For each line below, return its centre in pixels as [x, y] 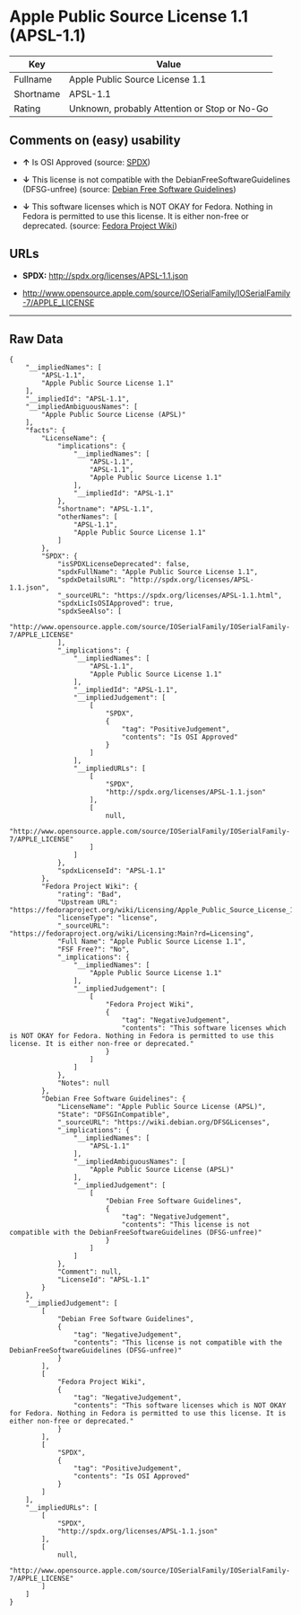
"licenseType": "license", [107, 918]
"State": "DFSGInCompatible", [113, 1115]
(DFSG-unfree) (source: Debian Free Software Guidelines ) [129, 189]
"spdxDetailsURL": [91, 580]
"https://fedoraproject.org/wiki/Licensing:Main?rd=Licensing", [132, 934]
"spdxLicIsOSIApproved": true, [116, 604]
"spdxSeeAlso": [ [90, 612]
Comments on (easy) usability [95, 141]
